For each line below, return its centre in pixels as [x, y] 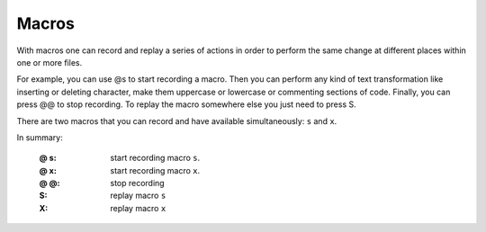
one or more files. [49, 62]
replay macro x [138, 208]
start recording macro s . [155, 158]
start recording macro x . [155, 170]
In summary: [40, 137]
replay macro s [138, 196]
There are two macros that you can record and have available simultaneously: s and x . [177, 120]
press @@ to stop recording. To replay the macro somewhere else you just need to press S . [186, 104]
